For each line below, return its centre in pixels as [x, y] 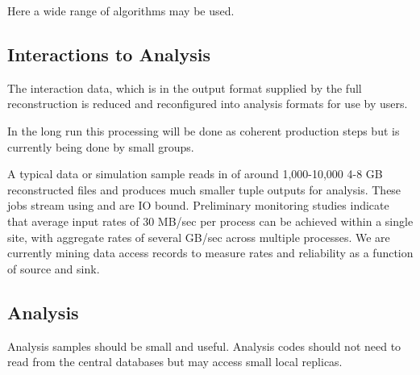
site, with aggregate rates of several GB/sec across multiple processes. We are [199, 237]
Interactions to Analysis [109, 54]
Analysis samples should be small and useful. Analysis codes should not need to [204, 346]
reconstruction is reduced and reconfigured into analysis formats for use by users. [208, 104]
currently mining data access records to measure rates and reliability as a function [210, 253]
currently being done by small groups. [101, 146]
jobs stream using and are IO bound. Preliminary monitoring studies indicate [198, 205]
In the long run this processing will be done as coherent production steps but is [204, 130]
